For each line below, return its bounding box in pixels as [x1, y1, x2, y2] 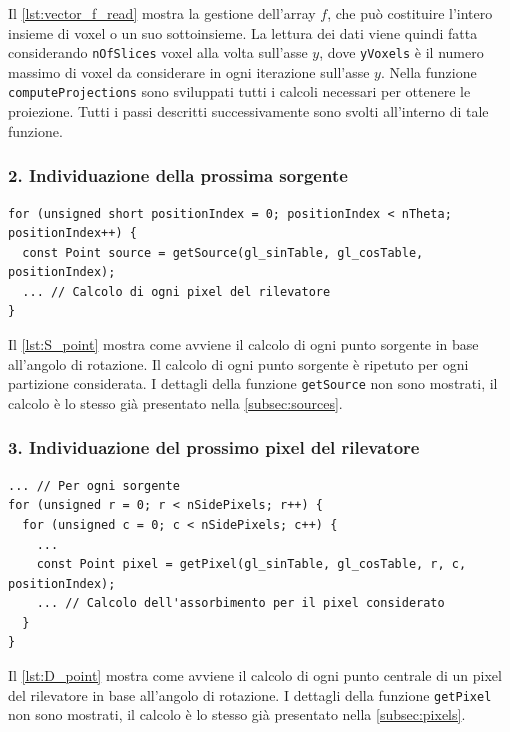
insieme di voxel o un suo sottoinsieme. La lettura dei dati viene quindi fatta [8, 22, 478, 43]
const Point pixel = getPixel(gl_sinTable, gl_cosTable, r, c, [36, 557, 467, 572]
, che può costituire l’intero [327, 3, 493, 23]
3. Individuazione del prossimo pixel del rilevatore [8, 435, 420, 460]
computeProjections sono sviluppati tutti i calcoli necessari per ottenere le [8, 81, 471, 102]
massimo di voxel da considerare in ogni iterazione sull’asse [8, 61, 370, 82]
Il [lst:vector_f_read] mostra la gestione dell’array [8, 3, 316, 23]
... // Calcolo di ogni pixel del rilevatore [22, 284, 331, 299]
